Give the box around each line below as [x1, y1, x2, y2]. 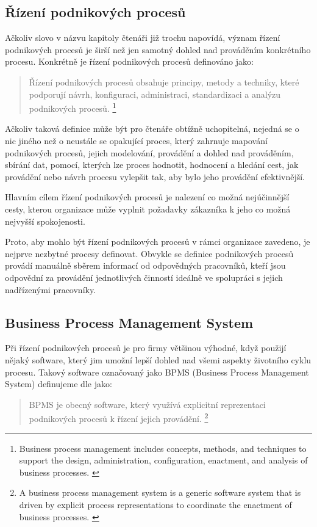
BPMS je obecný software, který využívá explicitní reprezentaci [29, 398, 266, 410]
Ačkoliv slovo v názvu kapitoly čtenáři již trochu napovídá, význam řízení [5, 31, 280, 44]
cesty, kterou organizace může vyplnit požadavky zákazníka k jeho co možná [5, 202, 291, 215]
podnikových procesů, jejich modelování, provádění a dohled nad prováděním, [5, 146, 294, 159]
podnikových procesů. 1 [29, 100, 116, 114]
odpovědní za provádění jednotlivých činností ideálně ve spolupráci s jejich [5, 271, 283, 283]
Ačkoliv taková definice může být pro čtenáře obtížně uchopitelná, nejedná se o [5, 122, 299, 135]
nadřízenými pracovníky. [5, 283, 96, 296]
